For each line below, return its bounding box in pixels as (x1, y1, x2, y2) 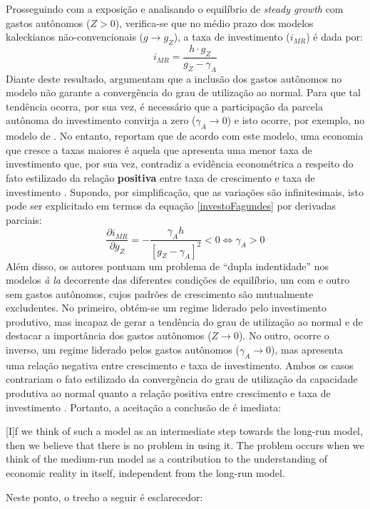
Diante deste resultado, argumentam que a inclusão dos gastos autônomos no (6, 71, 342, 86)
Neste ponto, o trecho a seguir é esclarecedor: (6, 489, 203, 504)
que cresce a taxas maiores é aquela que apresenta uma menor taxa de (6, 142, 312, 157)
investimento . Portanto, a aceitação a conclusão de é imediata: (6, 399, 282, 414)
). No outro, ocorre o (238, 328, 329, 343)
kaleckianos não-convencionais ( (6, 29, 144, 44)
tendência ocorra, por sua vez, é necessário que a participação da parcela (6, 98, 323, 113)
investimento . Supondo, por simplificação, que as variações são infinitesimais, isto (6, 184, 364, 199)
